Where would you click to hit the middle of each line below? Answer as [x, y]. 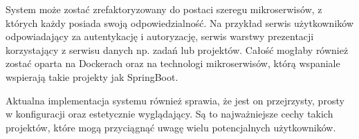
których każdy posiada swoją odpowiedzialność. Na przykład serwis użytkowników [179, 22]
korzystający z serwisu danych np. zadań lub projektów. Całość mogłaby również [177, 49]
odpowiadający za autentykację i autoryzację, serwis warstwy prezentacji [160, 36]
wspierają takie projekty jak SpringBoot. [92, 76]
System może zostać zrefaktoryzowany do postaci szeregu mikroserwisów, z [164, 9]
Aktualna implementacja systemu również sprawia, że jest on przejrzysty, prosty [175, 100]
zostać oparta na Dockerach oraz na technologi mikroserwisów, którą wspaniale [173, 63]
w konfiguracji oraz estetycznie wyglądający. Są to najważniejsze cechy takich [169, 114]
